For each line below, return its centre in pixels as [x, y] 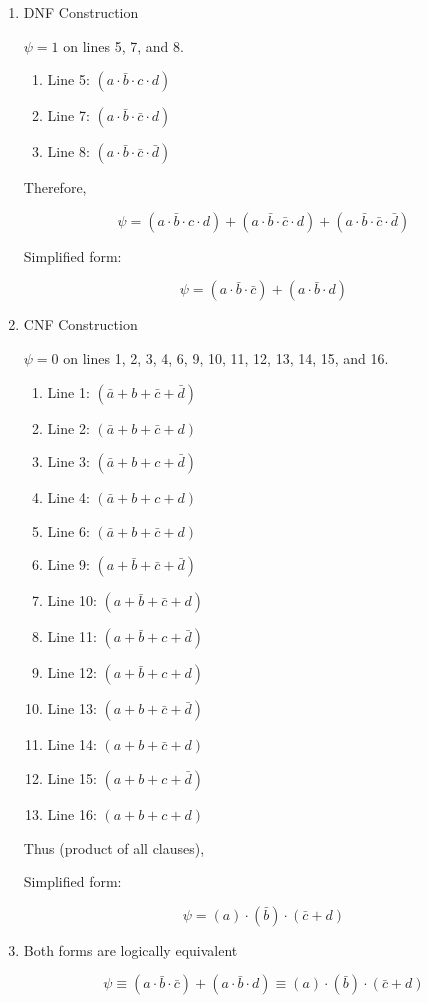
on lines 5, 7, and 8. [123, 45]
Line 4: [68, 497]
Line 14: [72, 744]
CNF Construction [80, 324]
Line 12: [72, 672]
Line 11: [72, 636]
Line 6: [68, 530]
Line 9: [68, 564]
